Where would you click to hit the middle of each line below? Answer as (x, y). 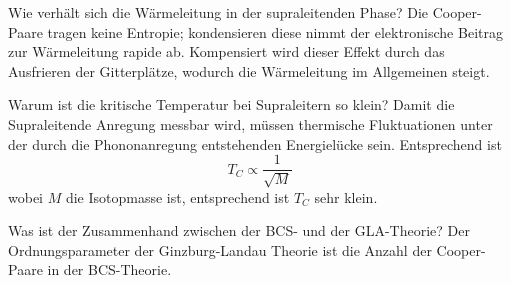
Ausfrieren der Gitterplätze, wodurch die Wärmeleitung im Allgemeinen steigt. (249, 70)
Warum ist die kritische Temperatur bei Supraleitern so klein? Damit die (231, 104)
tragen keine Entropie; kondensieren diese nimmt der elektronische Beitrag (275, 31)
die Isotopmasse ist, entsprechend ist (177, 196)
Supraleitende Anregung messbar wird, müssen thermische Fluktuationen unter (250, 123)
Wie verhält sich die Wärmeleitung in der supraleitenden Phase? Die (218, 12)
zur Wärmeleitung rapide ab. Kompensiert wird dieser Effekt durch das (226, 51)
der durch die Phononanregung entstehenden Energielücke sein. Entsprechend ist (255, 143)
